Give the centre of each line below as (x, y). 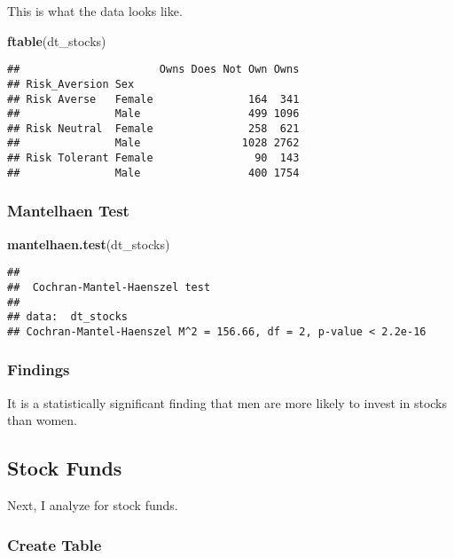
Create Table (55, 544)
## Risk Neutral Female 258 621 (153, 128)
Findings (39, 369)
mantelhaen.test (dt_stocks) (89, 244)
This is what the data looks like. (95, 11)
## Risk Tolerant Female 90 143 (153, 158)
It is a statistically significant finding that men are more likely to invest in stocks (227, 402)
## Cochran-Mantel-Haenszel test (109, 287)
